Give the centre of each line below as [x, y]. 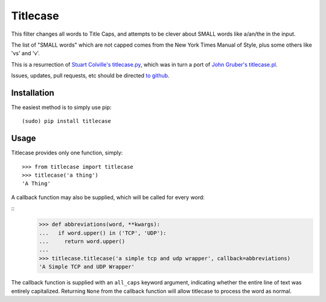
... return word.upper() [82, 241]
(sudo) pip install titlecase [67, 121]
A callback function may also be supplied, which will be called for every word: [108, 197]
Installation [33, 93]
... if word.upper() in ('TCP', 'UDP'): [103, 233]
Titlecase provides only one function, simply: [67, 153]
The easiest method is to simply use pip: [61, 107]
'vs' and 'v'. [26, 53]
